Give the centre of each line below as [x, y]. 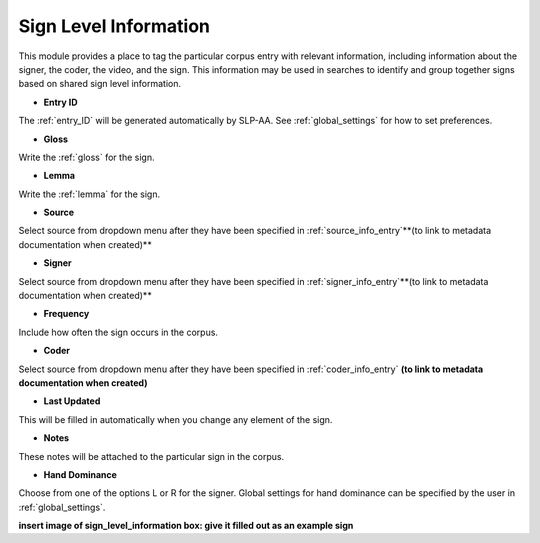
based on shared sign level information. [100, 84]
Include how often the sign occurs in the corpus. [118, 332]
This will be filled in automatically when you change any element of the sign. [175, 419]
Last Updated [72, 401]
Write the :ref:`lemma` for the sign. [89, 194]
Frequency [66, 314]
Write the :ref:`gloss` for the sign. [86, 157]
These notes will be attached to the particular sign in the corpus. [151, 456]
